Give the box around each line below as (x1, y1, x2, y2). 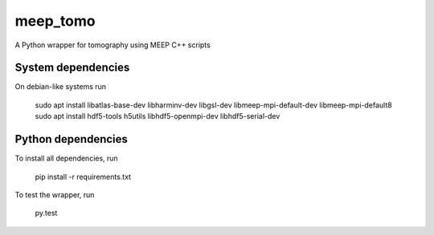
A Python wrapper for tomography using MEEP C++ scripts (14, 40, 211, 50)
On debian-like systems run (14, 82, 107, 91)
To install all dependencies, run (14, 153, 118, 164)
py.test (35, 209, 58, 218)
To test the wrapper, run (14, 189, 95, 200)
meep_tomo (14, 12, 96, 30)
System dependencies (14, 61, 130, 75)
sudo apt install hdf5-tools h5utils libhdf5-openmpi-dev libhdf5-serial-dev (35, 111, 280, 121)
